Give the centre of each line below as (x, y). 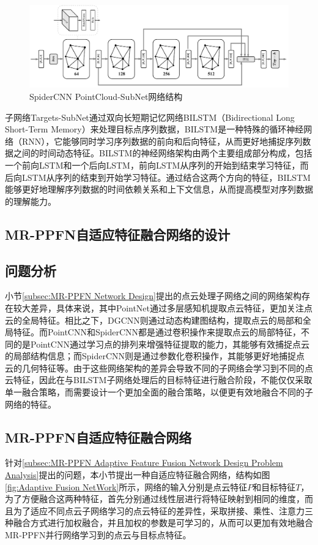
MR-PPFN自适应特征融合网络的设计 (118, 234)
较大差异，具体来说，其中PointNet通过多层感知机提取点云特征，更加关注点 (163, 307)
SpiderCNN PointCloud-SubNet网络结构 (106, 96)
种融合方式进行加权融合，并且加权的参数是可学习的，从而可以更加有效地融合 (159, 523)
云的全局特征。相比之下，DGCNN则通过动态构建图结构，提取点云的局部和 (154, 320)
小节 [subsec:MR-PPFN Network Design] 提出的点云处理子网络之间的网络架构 (153, 296)
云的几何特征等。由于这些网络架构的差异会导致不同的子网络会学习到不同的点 (159, 368)
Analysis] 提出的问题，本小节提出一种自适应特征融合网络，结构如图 (138, 475)
